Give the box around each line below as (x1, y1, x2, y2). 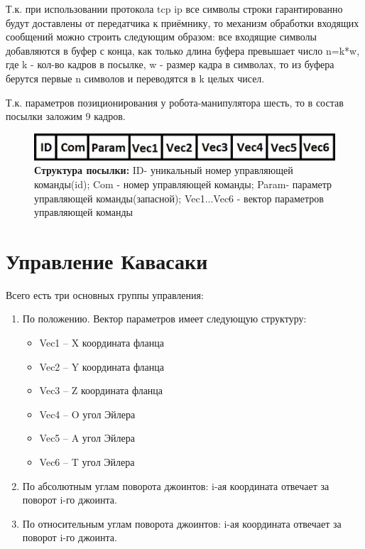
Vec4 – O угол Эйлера (39, 406, 136, 421)
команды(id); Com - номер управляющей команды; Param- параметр (34, 176, 332, 191)
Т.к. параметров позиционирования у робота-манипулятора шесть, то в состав (6, 94, 344, 109)
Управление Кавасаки (6, 246, 208, 275)
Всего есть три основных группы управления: (6, 287, 204, 302)
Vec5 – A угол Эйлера (39, 430, 135, 445)
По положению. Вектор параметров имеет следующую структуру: (22, 311, 307, 326)
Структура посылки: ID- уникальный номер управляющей (34, 163, 293, 178)
